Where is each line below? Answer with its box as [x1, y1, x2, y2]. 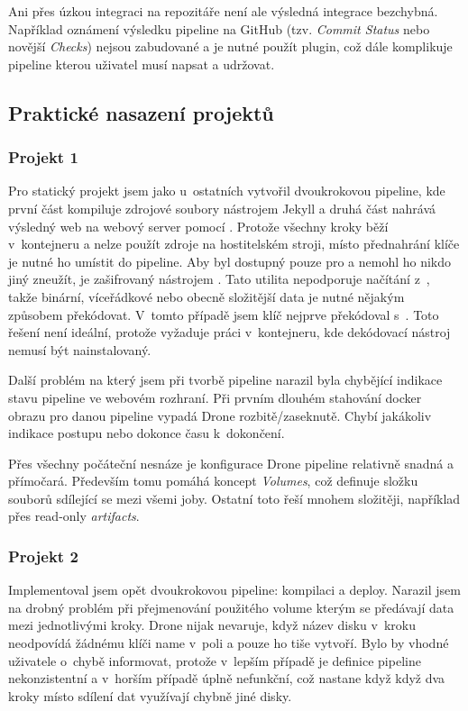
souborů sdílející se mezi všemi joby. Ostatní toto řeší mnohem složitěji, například [8, 488, 461, 507]
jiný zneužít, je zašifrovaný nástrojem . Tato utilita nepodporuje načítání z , [8, 269, 430, 288]
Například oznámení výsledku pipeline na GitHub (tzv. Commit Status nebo [8, 19, 430, 38]
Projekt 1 [8, 146, 78, 169]
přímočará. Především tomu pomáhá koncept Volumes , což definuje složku [8, 471, 418, 490]
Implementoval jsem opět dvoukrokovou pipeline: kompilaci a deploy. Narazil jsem [8, 580, 461, 599]
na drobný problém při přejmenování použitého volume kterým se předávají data [8, 597, 454, 616]
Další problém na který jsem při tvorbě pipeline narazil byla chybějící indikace [8, 370, 443, 389]
